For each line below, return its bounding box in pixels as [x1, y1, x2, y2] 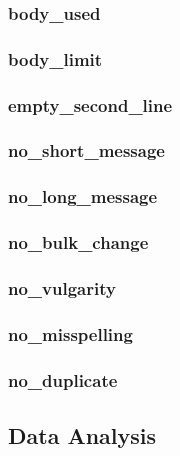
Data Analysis [8, 419, 157, 450]
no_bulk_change [8, 230, 149, 255]
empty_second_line [8, 92, 173, 117]
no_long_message [8, 184, 158, 209]
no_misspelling [8, 321, 133, 346]
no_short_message [8, 138, 165, 163]
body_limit [8, 46, 103, 71]
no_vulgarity [8, 275, 116, 300]
